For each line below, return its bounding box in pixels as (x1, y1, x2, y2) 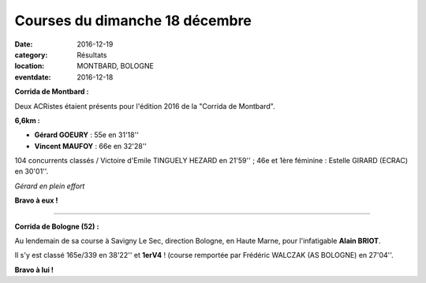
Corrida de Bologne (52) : (14, 222, 99, 231)
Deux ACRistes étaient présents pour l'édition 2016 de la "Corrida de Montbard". (14, 101, 275, 110)
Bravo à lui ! (14, 265, 54, 274)
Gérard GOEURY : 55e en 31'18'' (34, 130, 140, 140)
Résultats (77, 50, 107, 59)
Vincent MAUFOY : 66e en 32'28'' (34, 141, 148, 151)
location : (14, 61, 45, 71)
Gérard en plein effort (14, 181, 85, 191)
